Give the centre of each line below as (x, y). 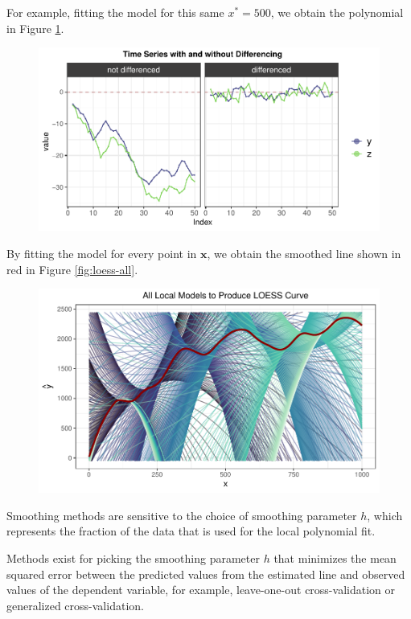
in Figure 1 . (35, 28)
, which (385, 515)
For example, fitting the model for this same (115, 12)
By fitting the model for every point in (102, 254)
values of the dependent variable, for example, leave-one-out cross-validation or (201, 590)
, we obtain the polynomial (337, 12)
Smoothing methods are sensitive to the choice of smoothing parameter (182, 515)
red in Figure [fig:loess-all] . (72, 269)
